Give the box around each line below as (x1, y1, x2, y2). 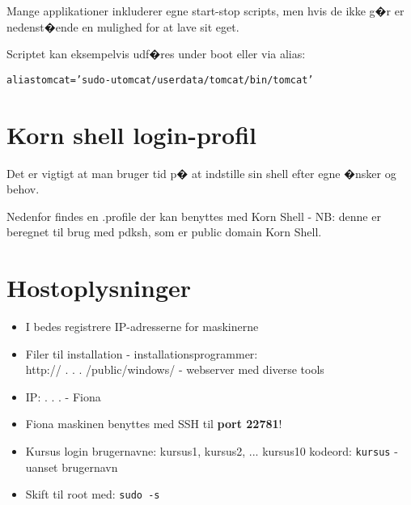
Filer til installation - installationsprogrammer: (25, 345, 258, 362)
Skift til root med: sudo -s (25, 486, 160, 503)
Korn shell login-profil (6, 117, 257, 151)
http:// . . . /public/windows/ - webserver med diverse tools (25, 361, 324, 378)
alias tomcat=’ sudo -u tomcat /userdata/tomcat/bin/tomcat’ (6, 74, 314, 86)
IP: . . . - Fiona (25, 388, 101, 405)
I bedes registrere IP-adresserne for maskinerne (25, 318, 259, 335)
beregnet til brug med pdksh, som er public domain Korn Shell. (6, 223, 322, 240)
